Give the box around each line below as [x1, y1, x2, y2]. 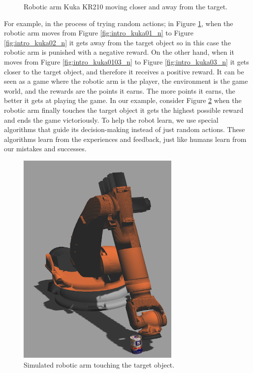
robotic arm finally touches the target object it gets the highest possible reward [4, 104, 244, 115]
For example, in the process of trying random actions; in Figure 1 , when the [4, 18, 233, 28]
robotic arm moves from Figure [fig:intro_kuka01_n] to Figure [4, 28, 193, 38]
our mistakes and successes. [4, 143, 87, 154]
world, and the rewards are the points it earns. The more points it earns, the [4, 85, 235, 96]
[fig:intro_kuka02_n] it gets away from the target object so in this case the [4, 37, 231, 47]
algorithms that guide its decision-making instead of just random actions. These [4, 124, 245, 135]
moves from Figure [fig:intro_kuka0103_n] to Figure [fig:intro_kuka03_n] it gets [4, 56, 249, 67]
